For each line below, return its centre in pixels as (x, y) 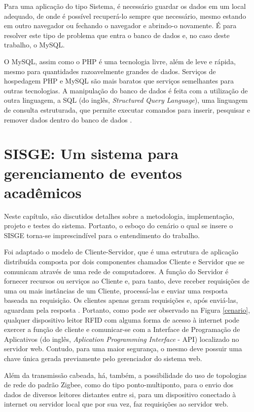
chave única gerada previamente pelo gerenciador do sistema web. (103, 358)
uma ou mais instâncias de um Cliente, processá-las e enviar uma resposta (116, 290)
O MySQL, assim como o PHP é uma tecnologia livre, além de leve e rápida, (120, 61)
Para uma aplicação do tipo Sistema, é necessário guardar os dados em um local (125, 6)
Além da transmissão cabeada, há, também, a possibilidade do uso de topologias (126, 375)
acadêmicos (43, 192)
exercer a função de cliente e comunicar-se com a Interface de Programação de (122, 329)
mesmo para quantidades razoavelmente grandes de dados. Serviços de (110, 71)
